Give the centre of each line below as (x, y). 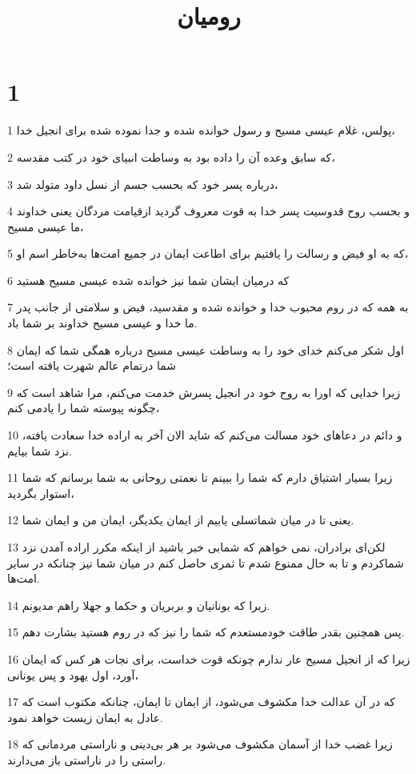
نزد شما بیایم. (40, 450)
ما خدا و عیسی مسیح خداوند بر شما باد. (102, 323)
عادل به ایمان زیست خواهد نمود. (85, 717)
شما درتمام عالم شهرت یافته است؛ (92, 365)
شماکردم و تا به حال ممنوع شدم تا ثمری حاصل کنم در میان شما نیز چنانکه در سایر (206, 562)
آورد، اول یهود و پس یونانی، (73, 674)
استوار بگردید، (41, 493)
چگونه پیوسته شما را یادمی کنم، (84, 408)
